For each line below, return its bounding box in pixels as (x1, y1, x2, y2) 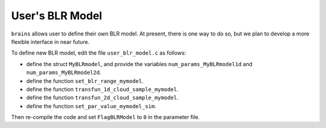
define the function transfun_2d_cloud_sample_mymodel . (26, 94, 179, 102)
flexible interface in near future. (11, 38, 90, 45)
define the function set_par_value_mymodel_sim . (26, 102, 156, 109)
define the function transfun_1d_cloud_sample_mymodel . (26, 85, 179, 93)
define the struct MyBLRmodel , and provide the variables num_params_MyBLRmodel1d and (26, 60, 253, 67)
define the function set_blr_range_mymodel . (26, 77, 144, 84)
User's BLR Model (11, 9, 103, 22)
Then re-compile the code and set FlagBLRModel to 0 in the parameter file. (11, 114, 200, 121)
